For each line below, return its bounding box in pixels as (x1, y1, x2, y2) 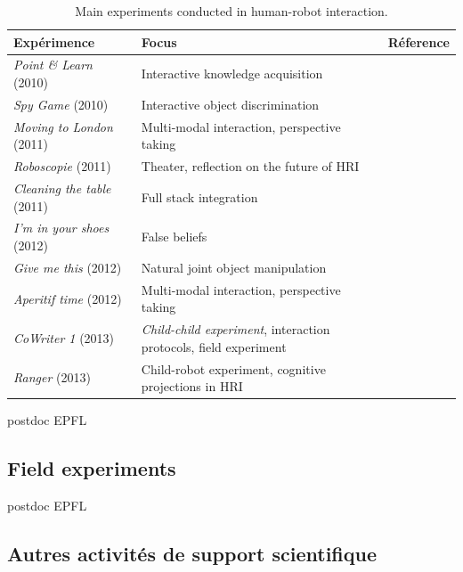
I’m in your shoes (13, 218, 110, 237)
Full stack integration (141, 187, 258, 206)
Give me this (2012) (13, 257, 122, 276)
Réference (387, 32, 450, 51)
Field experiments (7, 454, 176, 482)
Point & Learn (13, 55, 93, 74)
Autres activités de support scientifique (7, 540, 377, 568)
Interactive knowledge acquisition (141, 64, 323, 83)
